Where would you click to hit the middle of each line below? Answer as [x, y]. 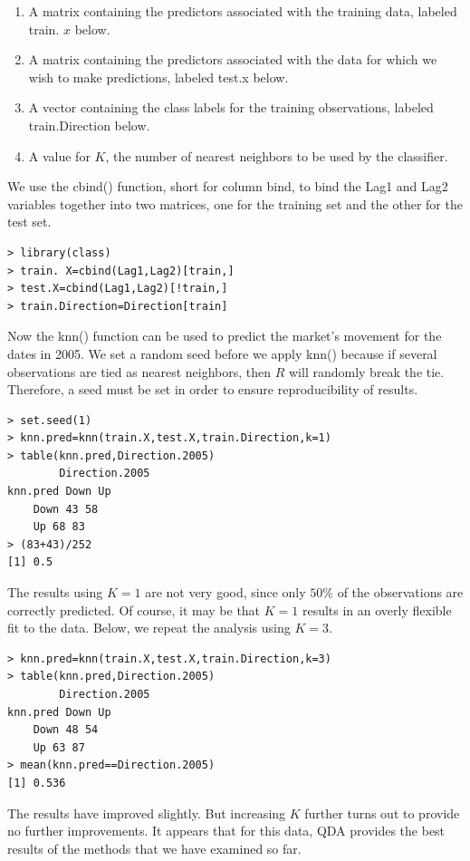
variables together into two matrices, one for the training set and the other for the [235, 203]
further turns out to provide [382, 813]
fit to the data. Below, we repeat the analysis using [149, 628]
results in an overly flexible [377, 609]
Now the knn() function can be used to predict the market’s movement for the [225, 336]
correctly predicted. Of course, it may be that [134, 609]
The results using [55, 592]
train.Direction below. [89, 125]
